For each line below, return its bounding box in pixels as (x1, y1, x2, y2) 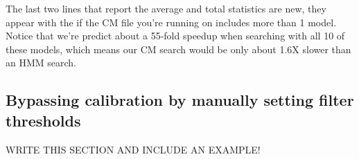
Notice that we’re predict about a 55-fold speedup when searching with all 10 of (6, 28, 345, 43)
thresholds (6, 109, 81, 131)
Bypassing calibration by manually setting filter (6, 89, 354, 111)
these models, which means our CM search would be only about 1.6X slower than (6, 41, 351, 56)
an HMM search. (6, 55, 77, 70)
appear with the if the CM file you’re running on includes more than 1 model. (6, 15, 337, 29)
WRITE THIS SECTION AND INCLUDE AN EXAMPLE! (6, 142, 261, 156)
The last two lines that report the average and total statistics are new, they (6, 1, 326, 15)
